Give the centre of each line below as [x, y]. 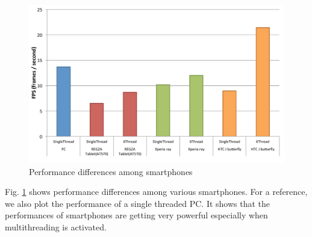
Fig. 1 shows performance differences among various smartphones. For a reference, [156, 192]
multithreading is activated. [56, 226]
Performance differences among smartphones [111, 171]
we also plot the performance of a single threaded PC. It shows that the [138, 203]
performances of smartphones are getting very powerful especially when [136, 215]
